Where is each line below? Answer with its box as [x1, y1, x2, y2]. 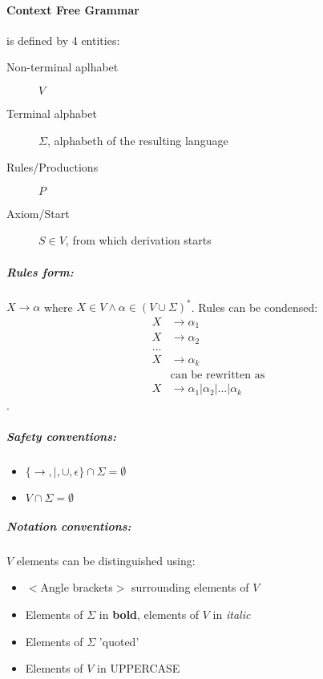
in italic [212, 606, 251, 623]
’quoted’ [99, 633, 139, 649]
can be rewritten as [170, 370, 265, 382]
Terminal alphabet [6, 104, 97, 121]
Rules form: [6, 263, 74, 280]
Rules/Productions [6, 159, 99, 176]
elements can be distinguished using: [16, 552, 196, 568]
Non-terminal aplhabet [6, 59, 119, 75]
